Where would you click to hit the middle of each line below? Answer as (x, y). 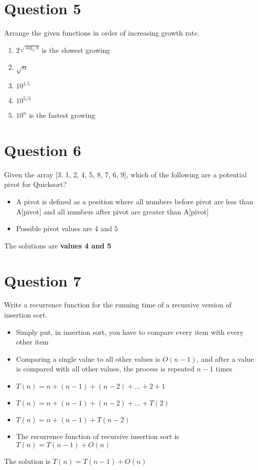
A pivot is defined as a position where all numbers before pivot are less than (135, 201)
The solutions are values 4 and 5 (58, 245)
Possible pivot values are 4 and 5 (67, 228)
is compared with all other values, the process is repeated (105, 369)
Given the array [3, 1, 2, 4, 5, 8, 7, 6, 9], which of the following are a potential (125, 174)
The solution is (27, 461)
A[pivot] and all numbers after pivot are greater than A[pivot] (112, 211)
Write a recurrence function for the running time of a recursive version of (118, 305)
